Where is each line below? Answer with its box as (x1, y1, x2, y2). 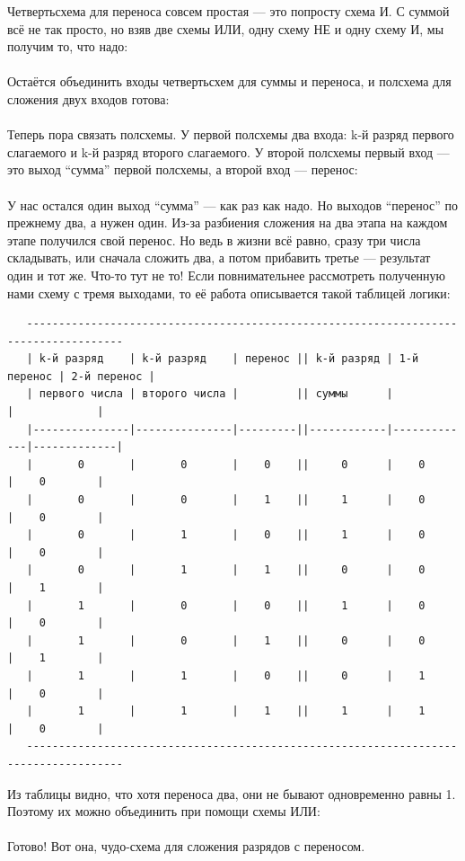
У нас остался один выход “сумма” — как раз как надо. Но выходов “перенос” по (7, 195, 459, 214)
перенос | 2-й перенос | (7, 369, 155, 383)
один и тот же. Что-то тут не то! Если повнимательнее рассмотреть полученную (7, 265, 446, 284)
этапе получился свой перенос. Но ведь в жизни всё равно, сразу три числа (7, 230, 421, 249)
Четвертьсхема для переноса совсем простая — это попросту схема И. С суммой (7, 2, 450, 20)
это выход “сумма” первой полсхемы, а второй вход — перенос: (7, 160, 358, 179)
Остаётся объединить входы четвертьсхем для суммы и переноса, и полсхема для (7, 72, 452, 91)
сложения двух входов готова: (7, 89, 170, 108)
